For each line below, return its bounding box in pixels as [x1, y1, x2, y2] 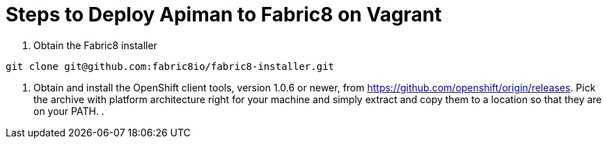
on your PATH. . [33, 105, 104, 117]
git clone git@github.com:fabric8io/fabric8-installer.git [6, 60, 335, 72]
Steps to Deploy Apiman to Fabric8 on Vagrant [6, 3, 442, 26]
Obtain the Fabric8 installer [33, 39, 157, 51]
